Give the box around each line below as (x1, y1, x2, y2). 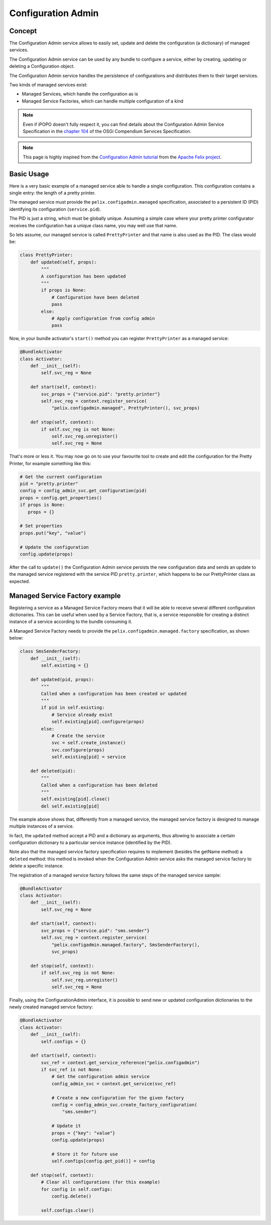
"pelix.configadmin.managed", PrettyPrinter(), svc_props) (51, 405, 200, 411)
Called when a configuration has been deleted (41, 782, 158, 788)
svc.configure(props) (51, 747, 105, 753)
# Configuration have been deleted (51, 294, 139, 300)
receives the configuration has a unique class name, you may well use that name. (9, 222, 178, 228)
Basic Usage (9, 169, 49, 178)
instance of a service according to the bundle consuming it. (9, 619, 132, 625)
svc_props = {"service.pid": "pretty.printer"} (41, 391, 161, 397)
